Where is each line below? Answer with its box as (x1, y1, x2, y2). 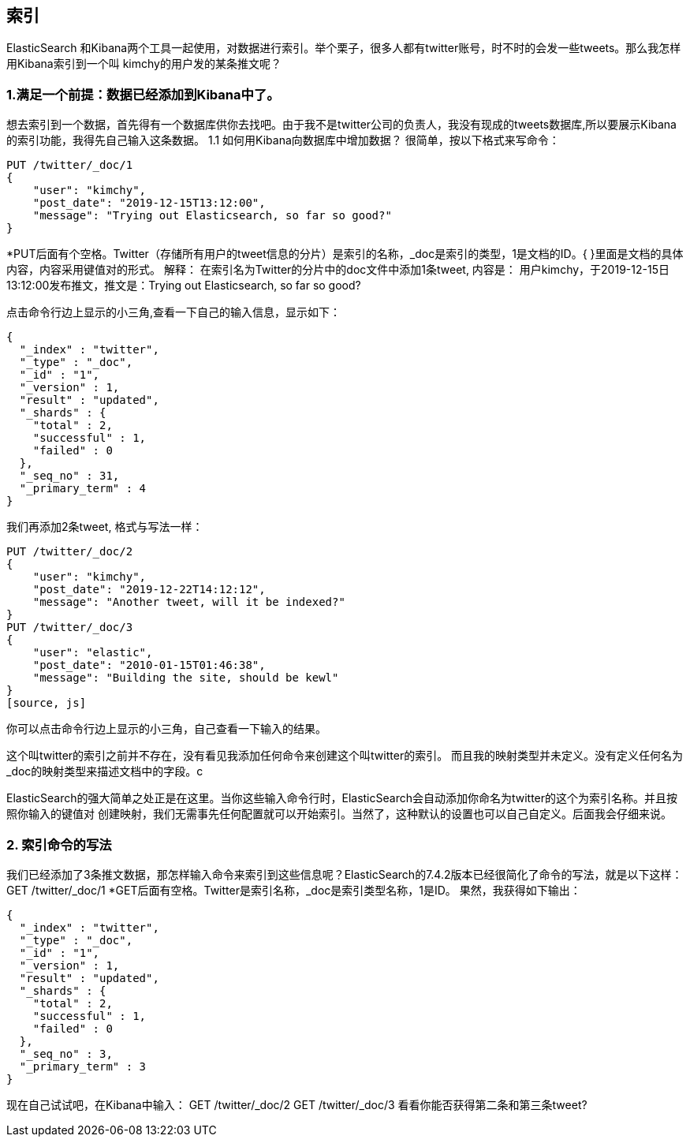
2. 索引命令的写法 (6, 836, 112, 853)
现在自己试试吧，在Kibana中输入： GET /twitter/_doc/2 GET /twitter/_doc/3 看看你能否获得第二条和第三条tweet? (6, 1097, 587, 1111)
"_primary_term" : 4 (19, 482, 147, 495)
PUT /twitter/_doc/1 (6, 159, 133, 172)
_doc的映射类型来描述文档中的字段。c (6, 764, 203, 779)
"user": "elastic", (32, 646, 153, 659)
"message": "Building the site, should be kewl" (32, 671, 339, 685)
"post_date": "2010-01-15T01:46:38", (32, 659, 266, 672)
